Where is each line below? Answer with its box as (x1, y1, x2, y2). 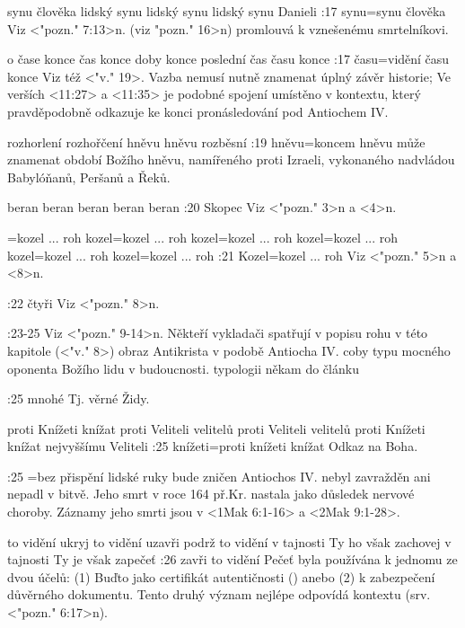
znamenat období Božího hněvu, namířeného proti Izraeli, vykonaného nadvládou (7, 150, 455, 169)
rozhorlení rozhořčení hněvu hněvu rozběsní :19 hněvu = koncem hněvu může (7, 132, 426, 151)
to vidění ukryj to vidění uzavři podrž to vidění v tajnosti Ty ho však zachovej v (7, 532, 452, 551)
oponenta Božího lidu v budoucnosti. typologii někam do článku (7, 358, 359, 377)
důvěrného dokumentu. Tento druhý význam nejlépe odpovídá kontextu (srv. (7, 585, 431, 604)
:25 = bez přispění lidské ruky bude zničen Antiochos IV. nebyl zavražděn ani (7, 466, 431, 485)
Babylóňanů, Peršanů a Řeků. (7, 167, 171, 186)
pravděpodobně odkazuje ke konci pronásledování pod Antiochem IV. (7, 102, 389, 120)
